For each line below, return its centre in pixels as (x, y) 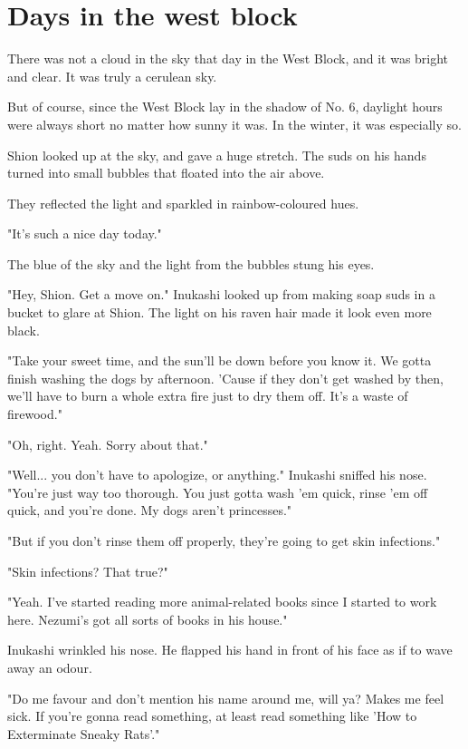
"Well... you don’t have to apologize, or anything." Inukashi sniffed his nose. (217, 475)
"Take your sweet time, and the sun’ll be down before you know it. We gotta (220, 360)
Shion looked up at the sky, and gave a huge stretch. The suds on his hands (217, 155)
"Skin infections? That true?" (88, 571)
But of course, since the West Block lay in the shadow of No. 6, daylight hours (225, 107)
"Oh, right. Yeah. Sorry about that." (108, 444)
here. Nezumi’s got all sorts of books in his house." (148, 619)
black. (24, 330)
